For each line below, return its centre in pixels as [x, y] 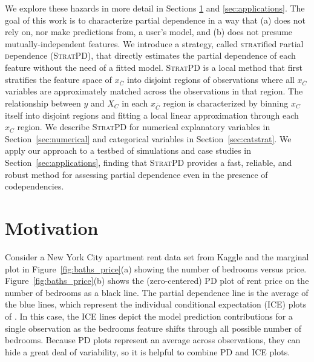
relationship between [43, 103]
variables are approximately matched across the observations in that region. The [154, 91]
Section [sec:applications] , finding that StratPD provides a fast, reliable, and [149, 163]
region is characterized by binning [226, 103]
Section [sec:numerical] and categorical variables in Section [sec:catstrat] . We [148, 138]
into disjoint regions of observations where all [211, 79]
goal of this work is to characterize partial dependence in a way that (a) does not [155, 20]
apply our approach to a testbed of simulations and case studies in [128, 150]
